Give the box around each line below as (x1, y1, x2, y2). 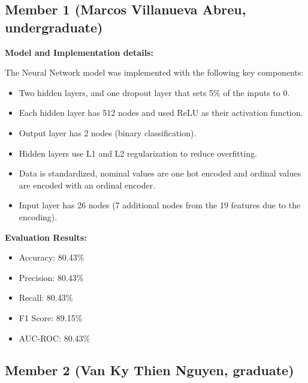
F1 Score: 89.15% (19, 311, 83, 324)
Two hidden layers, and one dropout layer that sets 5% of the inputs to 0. (19, 86, 290, 98)
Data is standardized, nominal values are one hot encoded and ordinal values (19, 167, 301, 179)
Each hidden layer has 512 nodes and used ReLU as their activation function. (19, 106, 303, 119)
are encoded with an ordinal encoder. (19, 178, 156, 191)
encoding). (19, 210, 58, 223)
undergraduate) (5, 17, 103, 36)
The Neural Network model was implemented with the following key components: (5, 66, 304, 79)
